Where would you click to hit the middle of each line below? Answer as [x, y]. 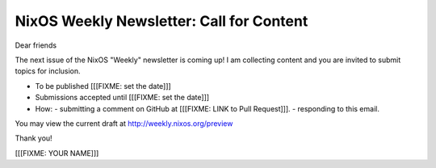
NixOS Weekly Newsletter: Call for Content [161, 21]
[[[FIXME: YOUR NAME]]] [57, 153]
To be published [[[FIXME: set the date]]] [103, 86]
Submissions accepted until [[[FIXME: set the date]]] [122, 98]
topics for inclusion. [48, 71]
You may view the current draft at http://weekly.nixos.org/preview [124, 123]
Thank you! [34, 138]
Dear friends [36, 45]
